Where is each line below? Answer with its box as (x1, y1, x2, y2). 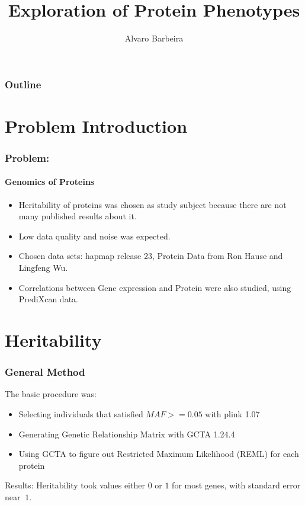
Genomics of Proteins (5, 175, 95, 188)
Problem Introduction (5, 113, 188, 138)
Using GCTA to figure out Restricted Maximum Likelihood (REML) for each (18, 448, 299, 460)
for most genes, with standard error (172, 479, 301, 491)
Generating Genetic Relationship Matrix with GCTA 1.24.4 (18, 427, 235, 440)
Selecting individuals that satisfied (18, 408, 143, 420)
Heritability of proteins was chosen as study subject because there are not (18, 198, 287, 210)
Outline (5, 76, 41, 91)
